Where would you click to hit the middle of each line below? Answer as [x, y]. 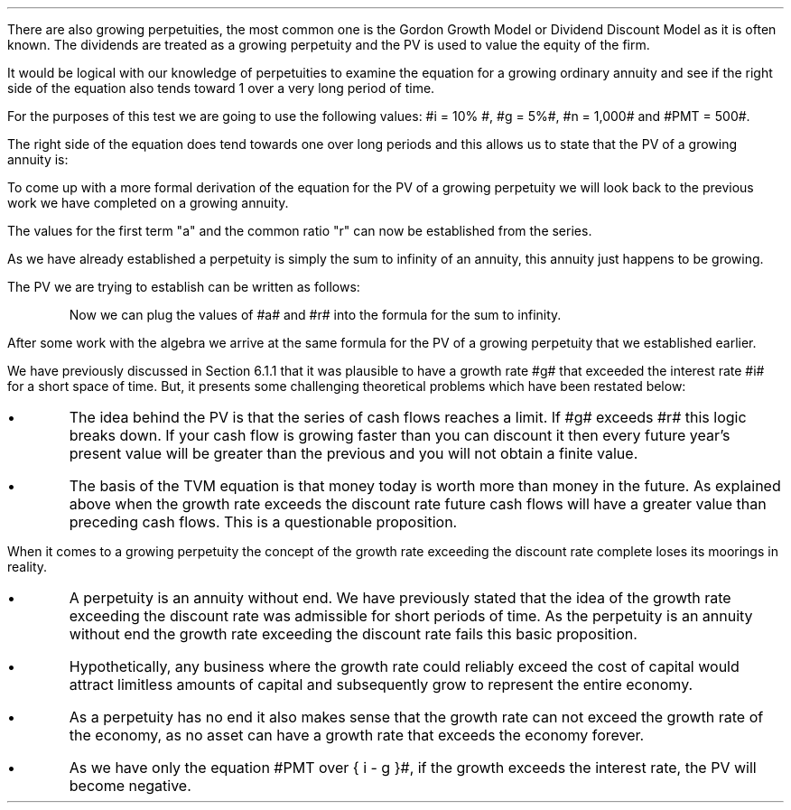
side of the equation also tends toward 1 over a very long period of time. [221, 88]
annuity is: [38, 159]
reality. [28, 567]
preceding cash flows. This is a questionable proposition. [263, 522]
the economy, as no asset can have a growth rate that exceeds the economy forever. [357, 735]
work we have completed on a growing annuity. [148, 203]
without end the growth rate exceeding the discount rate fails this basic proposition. [353, 634]
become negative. [130, 786]
